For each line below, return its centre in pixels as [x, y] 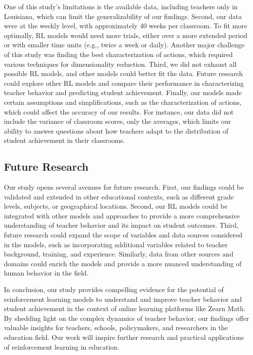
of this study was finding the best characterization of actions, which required [118, 54]
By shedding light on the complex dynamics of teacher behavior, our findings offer [126, 318]
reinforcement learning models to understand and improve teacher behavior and [123, 299]
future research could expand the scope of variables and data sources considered [123, 235]
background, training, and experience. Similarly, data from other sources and [119, 254]
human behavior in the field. [46, 273]
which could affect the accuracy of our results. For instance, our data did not [119, 111]
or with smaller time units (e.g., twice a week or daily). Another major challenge [124, 45]
